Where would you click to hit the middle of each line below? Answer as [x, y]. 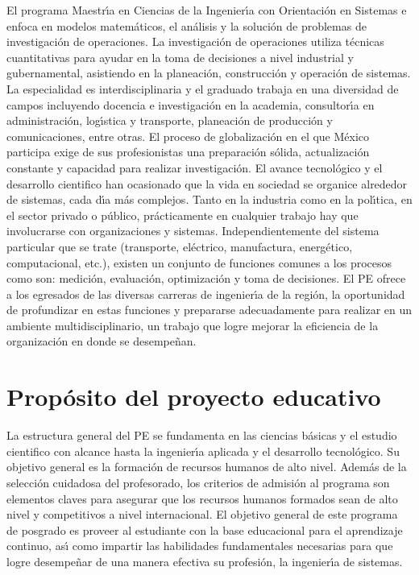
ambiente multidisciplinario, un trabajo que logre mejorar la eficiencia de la [193, 325]
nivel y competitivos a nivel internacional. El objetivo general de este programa [202, 514]
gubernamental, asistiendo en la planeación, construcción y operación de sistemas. [209, 73]
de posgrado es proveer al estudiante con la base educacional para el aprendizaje [205, 529]
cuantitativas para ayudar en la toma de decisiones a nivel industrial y [180, 57]
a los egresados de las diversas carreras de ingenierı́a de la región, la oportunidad [206, 294]
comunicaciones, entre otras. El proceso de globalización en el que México [188, 136]
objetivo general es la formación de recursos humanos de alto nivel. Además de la [207, 467]
